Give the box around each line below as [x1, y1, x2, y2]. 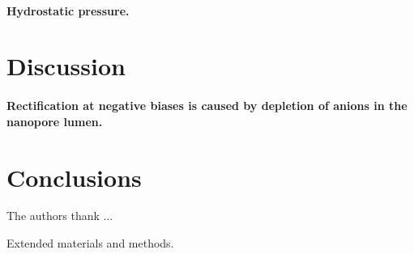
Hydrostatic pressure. [6, 2, 130, 19]
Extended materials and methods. [6, 235, 174, 252]
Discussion [6, 49, 126, 83]
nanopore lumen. [6, 112, 103, 129]
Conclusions [6, 160, 142, 193]
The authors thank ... [6, 207, 113, 224]
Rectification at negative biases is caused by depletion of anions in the [6, 97, 408, 114]
